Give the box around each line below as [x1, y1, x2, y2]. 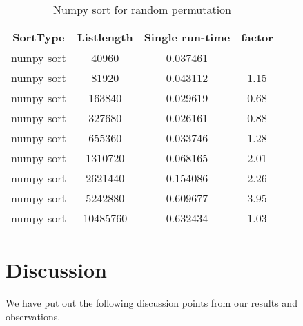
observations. [6, 309, 61, 323]
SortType [12, 29, 65, 45]
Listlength [77, 29, 133, 45]
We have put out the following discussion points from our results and [6, 296, 297, 310]
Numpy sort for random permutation [52, 1, 231, 17]
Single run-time [144, 29, 231, 45]
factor [241, 29, 273, 45]
